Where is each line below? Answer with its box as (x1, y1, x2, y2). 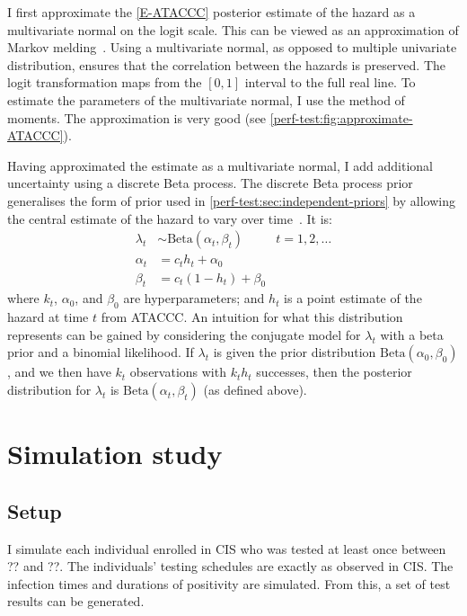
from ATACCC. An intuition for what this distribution (101, 308, 403, 326)
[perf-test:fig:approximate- (269, 108, 413, 127)
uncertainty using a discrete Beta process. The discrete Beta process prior (7, 174, 413, 192)
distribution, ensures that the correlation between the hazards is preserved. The (7, 55, 446, 74)
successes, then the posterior (256, 362, 412, 381)
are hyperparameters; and (123, 289, 265, 308)
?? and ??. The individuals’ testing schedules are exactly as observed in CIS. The (7, 557, 454, 576)
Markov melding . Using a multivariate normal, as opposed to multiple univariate (7, 38, 457, 57)
